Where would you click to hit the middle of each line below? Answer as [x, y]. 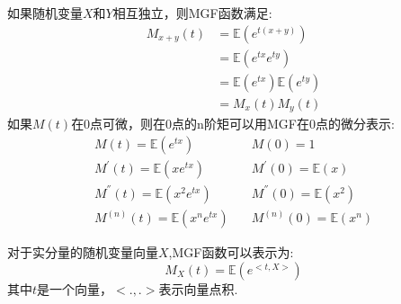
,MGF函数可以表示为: [231, 252]
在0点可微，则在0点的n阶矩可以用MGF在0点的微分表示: [233, 124]
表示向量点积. [198, 288]
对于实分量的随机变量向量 [83, 252]
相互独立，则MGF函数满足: [192, 13]
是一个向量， [75, 288]
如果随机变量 [45, 13]
